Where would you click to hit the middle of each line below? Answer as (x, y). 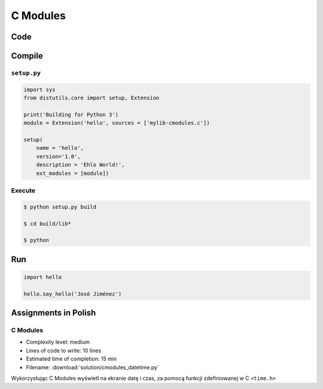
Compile (27, 56)
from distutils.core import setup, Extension (92, 98)
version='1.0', (58, 156)
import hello (43, 277)
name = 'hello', (60, 148)
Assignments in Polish (54, 313)
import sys (39, 89)
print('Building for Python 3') (71, 114)
